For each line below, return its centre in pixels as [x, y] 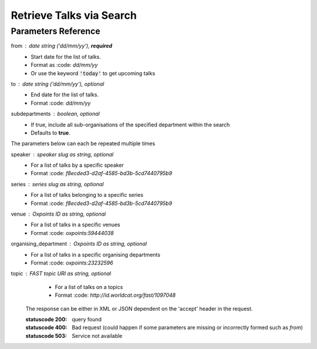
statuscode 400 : [46, 328]
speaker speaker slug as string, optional [62, 154]
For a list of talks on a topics [89, 287]
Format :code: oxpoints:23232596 [72, 263]
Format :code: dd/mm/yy [61, 103]
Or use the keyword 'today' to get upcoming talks [93, 73]
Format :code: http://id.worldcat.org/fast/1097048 [115, 295]
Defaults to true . [50, 133]
